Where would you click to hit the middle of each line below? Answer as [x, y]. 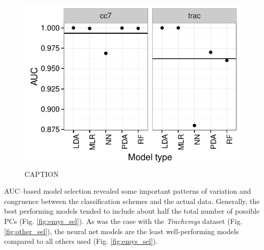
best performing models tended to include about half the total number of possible [132, 211]
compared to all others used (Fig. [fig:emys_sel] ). [81, 241]
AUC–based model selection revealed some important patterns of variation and [128, 191]
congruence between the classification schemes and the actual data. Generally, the [132, 201]
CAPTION [42, 174]
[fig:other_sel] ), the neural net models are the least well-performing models [122, 231]
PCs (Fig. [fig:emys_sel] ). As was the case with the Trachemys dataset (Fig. [123, 221]
